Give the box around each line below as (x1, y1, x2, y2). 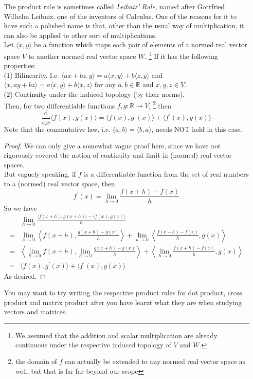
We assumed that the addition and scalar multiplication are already (15, 330, 217, 340)
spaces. (4, 159, 25, 169)
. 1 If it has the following (145, 49, 218, 61)
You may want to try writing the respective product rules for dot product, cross (4, 287, 242, 297)
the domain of (15, 356, 57, 366)
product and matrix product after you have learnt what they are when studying (4, 297, 242, 307)
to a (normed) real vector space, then (4, 178, 115, 188)
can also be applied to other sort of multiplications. (4, 30, 157, 40)
